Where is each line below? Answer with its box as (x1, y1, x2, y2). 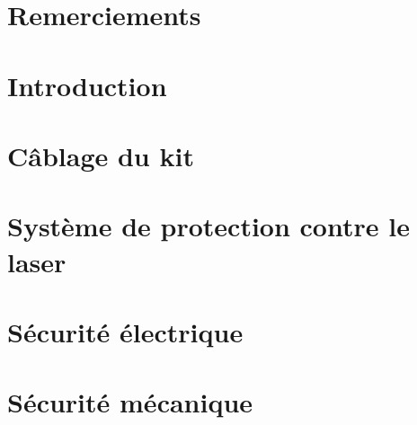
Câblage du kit (7, 137, 194, 173)
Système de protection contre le (7, 208, 410, 244)
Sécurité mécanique (7, 384, 253, 421)
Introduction (7, 66, 167, 103)
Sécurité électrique (7, 313, 244, 350)
